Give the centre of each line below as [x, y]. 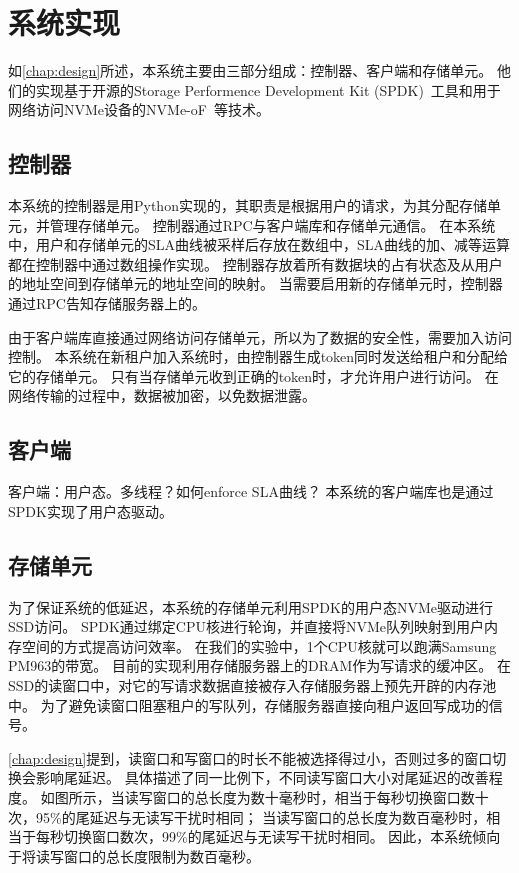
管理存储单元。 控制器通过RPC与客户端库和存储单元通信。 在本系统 [272, 224]
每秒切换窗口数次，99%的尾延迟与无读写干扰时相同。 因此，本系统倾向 [268, 836]
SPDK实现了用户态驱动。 [90, 510]
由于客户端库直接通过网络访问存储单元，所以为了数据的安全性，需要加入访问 [260, 336]
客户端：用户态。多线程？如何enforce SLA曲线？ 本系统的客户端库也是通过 [251, 491]
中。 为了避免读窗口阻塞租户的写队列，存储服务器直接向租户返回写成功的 [248, 704]
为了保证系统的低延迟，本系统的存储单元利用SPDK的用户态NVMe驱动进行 [250, 606]
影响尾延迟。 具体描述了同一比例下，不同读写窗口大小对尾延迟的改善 [262, 777]
